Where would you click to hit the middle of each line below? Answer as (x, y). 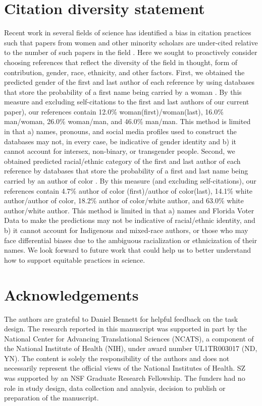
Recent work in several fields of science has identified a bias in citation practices (128, 33)
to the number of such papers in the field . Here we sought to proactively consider (131, 52)
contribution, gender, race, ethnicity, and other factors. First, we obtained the (124, 72)
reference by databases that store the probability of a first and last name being (126, 171)
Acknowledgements (71, 294)
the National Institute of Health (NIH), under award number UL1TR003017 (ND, (131, 348)
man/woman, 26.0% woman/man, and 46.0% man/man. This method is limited (127, 121)
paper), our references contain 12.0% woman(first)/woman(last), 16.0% (114, 111)
